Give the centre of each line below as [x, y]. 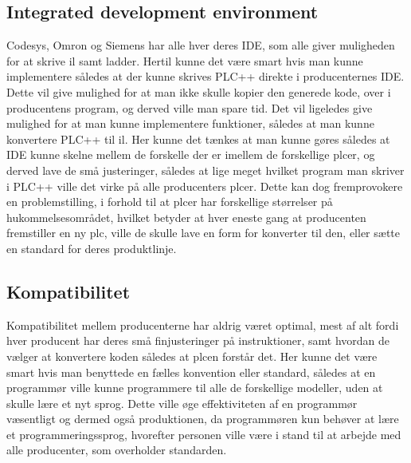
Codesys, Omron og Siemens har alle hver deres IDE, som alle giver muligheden [201, 45]
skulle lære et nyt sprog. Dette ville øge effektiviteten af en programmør [182, 403]
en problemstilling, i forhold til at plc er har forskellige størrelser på [170, 202]
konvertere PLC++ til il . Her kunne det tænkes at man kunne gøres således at [198, 139]
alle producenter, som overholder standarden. [117, 450]
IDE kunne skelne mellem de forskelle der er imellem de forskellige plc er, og [191, 154]
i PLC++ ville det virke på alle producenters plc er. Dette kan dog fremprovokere [205, 186]
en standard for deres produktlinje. [92, 248]
